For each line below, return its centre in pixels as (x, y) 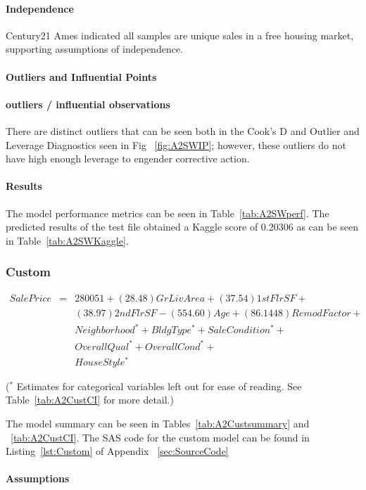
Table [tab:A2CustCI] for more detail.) (90, 400)
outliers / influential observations (88, 104)
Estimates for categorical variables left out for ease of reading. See (159, 386)
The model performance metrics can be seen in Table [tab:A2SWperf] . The (168, 213)
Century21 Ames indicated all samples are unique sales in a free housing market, (180, 35)
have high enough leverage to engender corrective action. (128, 159)
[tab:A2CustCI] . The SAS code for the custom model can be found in (160, 437)
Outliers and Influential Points (81, 76)
